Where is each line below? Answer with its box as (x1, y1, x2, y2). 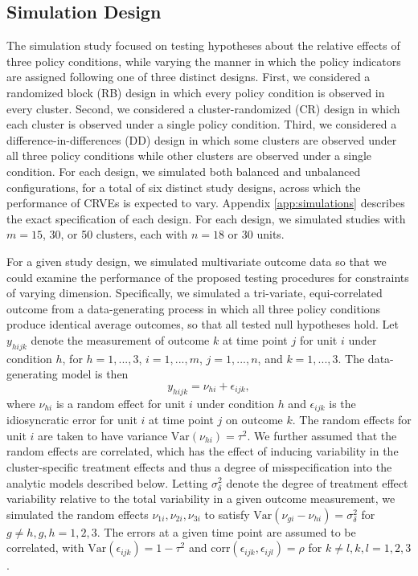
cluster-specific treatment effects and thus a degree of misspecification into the (6, 458, 392, 475)
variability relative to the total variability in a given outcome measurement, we (6, 490, 395, 507)
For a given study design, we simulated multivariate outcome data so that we (6, 252, 387, 269)
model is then (61, 366, 129, 382)
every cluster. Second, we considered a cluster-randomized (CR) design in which (6, 100, 400, 116)
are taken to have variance (38, 427, 168, 443)
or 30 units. (227, 226, 285, 243)
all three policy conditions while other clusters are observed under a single (6, 147, 372, 164)
